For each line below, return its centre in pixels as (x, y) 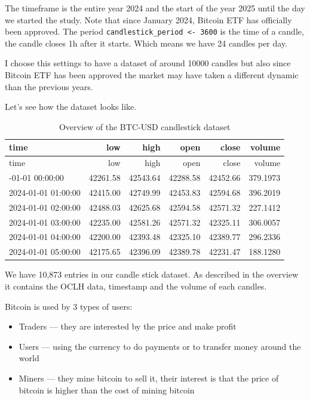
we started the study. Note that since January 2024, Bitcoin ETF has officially (148, 19)
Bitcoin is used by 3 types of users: (69, 306)
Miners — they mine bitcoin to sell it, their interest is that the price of (149, 378)
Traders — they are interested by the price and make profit (128, 326)
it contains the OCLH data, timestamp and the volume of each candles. (136, 286)
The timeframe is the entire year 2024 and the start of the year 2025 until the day (155, 8)
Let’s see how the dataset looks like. (71, 107)
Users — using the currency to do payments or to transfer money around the (160, 346)
